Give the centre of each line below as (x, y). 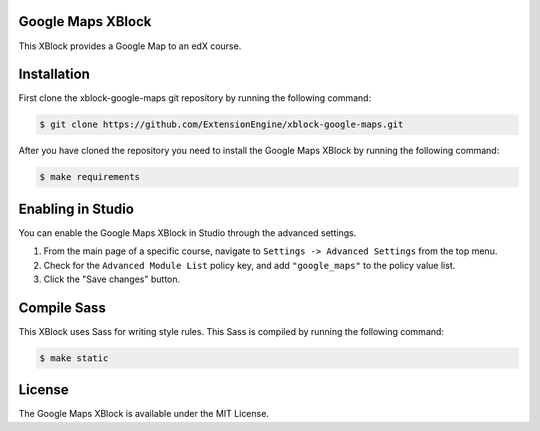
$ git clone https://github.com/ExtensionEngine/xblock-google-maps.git (221, 124)
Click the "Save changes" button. (112, 279)
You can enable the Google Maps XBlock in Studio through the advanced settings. (187, 232)
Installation (54, 74)
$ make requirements (89, 177)
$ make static (74, 358)
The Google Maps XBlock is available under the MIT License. (144, 414)
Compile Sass (62, 307)
